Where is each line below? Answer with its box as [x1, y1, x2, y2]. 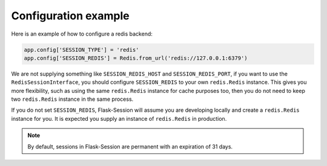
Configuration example [11, 9, 130, 22]
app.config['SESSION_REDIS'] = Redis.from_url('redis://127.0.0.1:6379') [24, 54, 248, 62]
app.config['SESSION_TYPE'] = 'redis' [24, 46, 139, 53]
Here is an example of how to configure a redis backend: [11, 30, 153, 37]
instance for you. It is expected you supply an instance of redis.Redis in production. [11, 115, 227, 122]
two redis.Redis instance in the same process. [11, 95, 134, 103]
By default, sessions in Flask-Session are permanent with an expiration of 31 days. [27, 142, 233, 150]
